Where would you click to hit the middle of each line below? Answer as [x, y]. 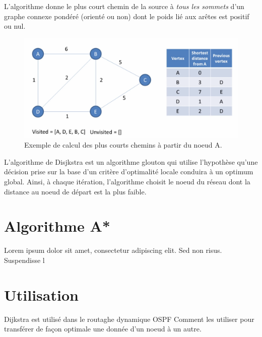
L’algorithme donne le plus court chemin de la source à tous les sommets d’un [124, 6]
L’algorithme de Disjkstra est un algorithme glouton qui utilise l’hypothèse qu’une [131, 161]
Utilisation [41, 294]
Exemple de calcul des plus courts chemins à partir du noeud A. [123, 145]
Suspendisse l [24, 260]
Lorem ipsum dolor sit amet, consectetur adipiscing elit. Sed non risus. [113, 250]
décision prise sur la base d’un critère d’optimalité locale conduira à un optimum [129, 172]
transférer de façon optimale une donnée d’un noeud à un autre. [103, 329]
